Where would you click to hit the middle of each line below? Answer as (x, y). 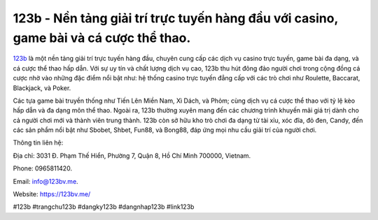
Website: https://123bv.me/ (52, 194)
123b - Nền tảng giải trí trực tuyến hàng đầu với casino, (176, 18)
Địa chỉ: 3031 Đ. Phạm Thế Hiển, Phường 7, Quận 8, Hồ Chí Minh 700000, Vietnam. (132, 155)
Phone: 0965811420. (43, 168)
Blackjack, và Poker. (42, 88)
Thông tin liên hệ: (38, 142)
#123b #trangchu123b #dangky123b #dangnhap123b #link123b (104, 207)
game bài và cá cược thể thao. (102, 38)
